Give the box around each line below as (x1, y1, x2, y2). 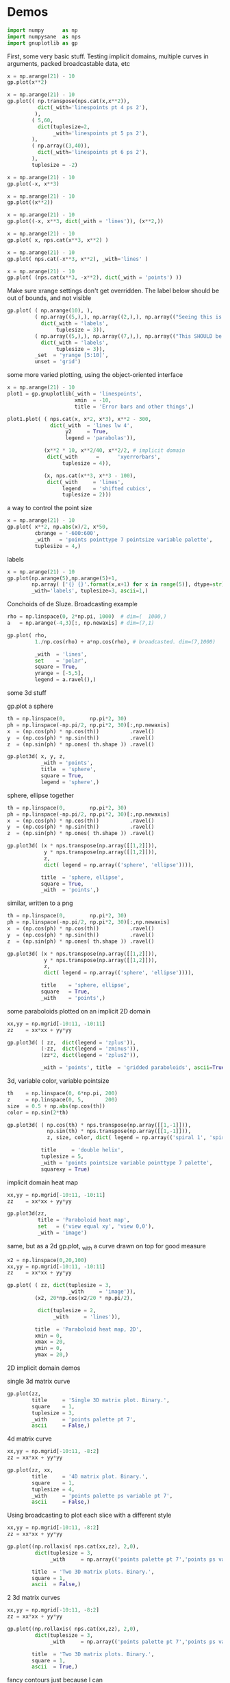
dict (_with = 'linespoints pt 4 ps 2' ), (37, 104, 149, 111)
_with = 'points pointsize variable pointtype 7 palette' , (40, 1159, 213, 1166)
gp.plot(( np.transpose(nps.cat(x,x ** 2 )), (7, 98, 130, 105)
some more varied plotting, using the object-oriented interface (7, 371, 183, 379)
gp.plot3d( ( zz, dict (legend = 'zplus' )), (7, 1039, 136, 1046)
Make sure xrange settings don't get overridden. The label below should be (7, 286, 220, 295)
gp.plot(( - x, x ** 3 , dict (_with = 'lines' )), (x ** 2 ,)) (7, 218, 164, 225)
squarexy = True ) (40, 1165, 90, 1173)
